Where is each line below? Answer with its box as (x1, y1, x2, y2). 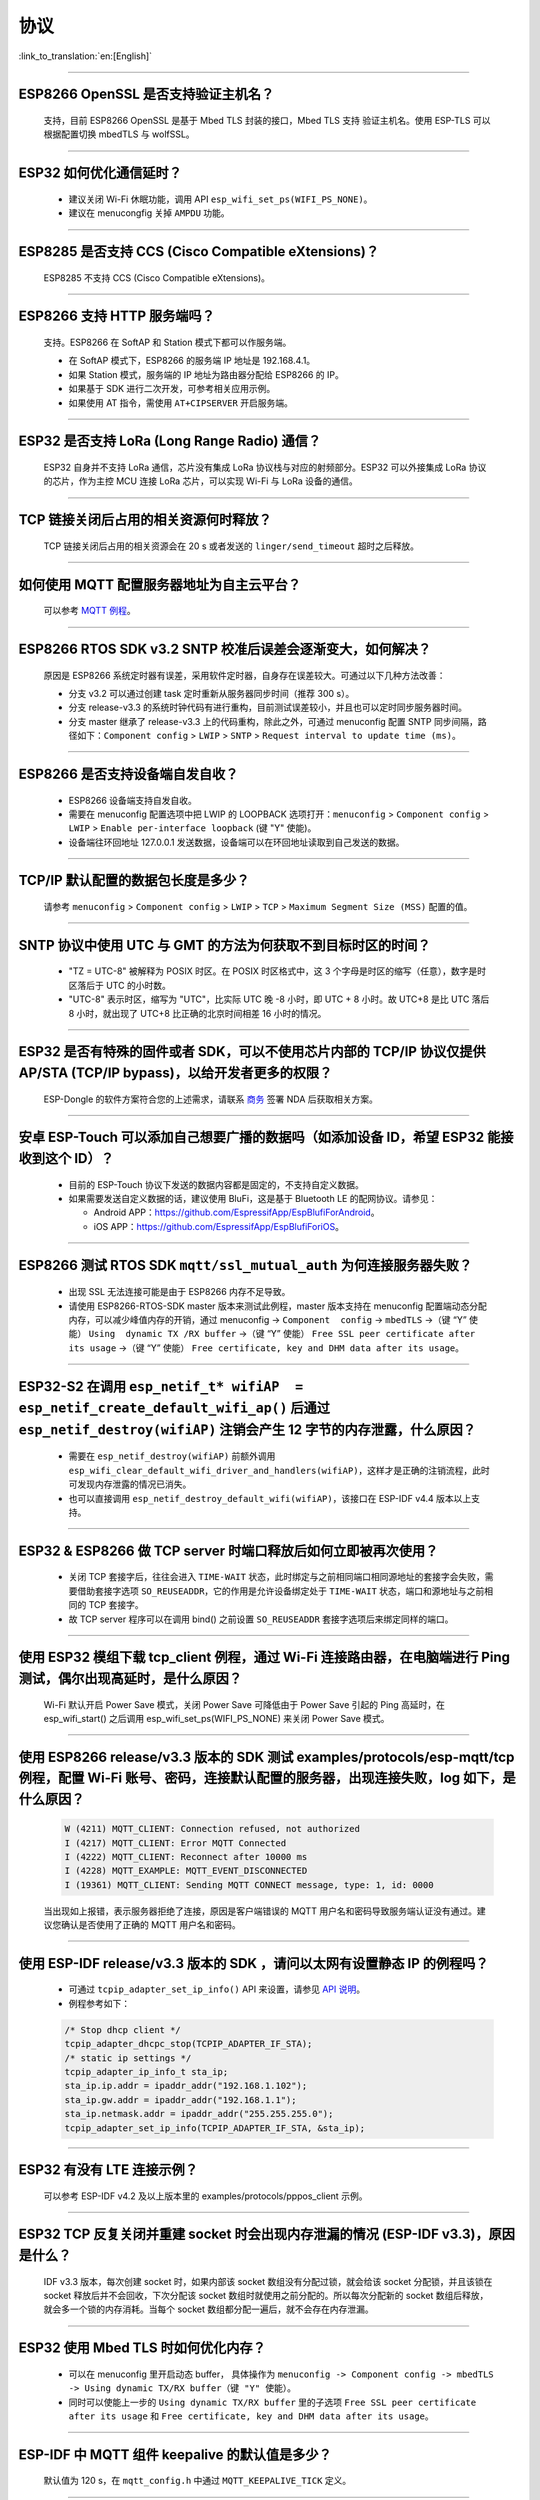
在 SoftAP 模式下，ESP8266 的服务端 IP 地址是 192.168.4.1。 (68, 355, 316, 367)
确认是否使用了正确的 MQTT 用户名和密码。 (60, 1919, 241, 1931)
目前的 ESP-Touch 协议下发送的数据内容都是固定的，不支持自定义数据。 (68, 1178, 364, 1190)
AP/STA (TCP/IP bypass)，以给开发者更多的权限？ (18, 1065, 333, 1082)
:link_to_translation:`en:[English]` (18, 50, 153, 62)
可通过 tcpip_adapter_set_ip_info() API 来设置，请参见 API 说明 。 (68, 1983, 366, 1995)
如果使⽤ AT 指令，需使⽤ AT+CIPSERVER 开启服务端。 (68, 396, 294, 409)
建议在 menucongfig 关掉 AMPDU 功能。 (68, 207, 230, 219)
